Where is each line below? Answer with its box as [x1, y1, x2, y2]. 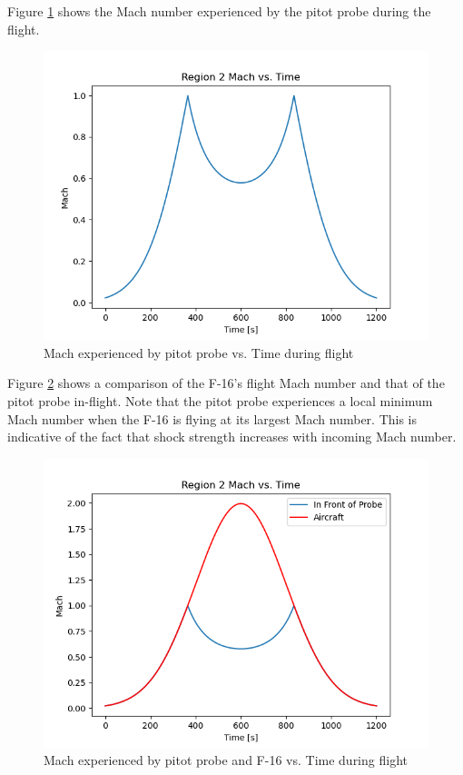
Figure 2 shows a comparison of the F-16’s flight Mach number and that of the [7, 373, 445, 392]
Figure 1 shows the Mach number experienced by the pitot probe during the [7, 2, 431, 20]
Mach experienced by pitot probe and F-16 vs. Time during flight [44, 750, 408, 770]
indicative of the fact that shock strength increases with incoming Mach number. [7, 427, 457, 446]
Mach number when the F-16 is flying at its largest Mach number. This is [7, 409, 418, 428]
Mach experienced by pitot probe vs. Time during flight [44, 343, 354, 362]
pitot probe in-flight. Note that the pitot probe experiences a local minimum [7, 391, 433, 410]
